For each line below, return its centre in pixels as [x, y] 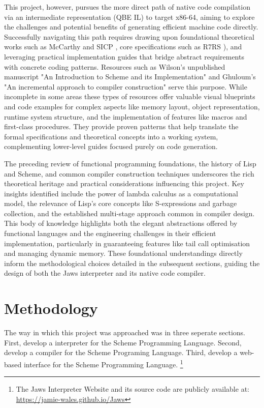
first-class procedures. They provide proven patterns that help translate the [121, 126]
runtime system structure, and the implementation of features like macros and [126, 116]
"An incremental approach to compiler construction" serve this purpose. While [126, 86]
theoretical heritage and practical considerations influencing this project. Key [124, 183]
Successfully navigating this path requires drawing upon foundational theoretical [129, 36]
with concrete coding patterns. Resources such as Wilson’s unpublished [115, 66]
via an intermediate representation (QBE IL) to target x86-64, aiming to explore [129, 17]
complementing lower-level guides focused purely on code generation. [111, 146]
